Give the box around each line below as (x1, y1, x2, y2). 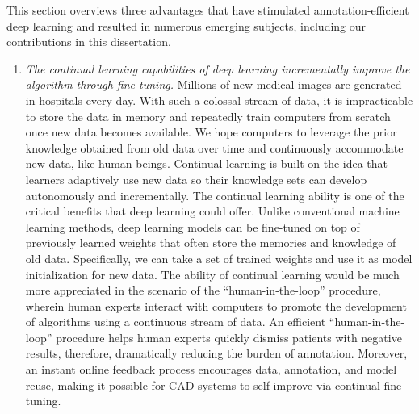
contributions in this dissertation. (6, 33, 171, 50)
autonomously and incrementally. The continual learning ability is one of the (25, 186, 404, 203)
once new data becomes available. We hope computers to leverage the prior (25, 123, 397, 140)
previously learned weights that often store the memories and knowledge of (25, 234, 396, 251)
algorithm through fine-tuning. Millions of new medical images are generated (25, 76, 402, 93)
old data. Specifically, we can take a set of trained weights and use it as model (25, 249, 413, 266)
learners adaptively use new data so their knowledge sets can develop (25, 170, 367, 187)
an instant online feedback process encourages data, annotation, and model (25, 361, 397, 378)
